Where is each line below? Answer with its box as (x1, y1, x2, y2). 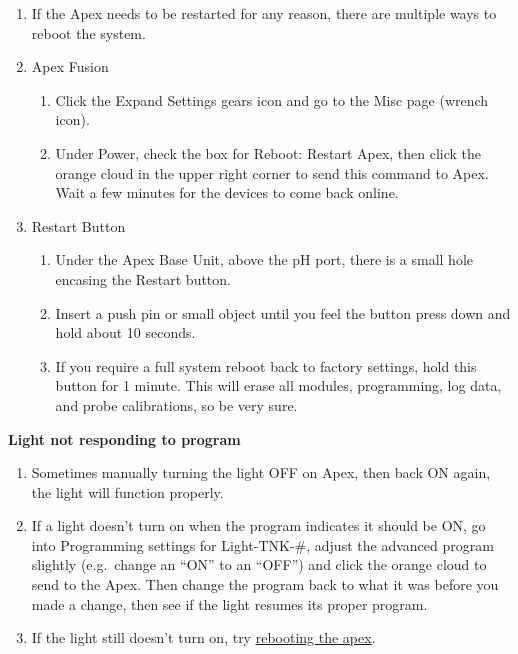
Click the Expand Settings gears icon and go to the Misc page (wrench (55, 89, 489, 110)
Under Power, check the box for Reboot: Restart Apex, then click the (55, 142, 482, 163)
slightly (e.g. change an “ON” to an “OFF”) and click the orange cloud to (31, 554, 487, 575)
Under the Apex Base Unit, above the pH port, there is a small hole (55, 249, 474, 270)
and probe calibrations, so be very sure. (55, 394, 298, 415)
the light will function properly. (31, 481, 224, 502)
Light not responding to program (8, 428, 241, 449)
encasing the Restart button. (55, 268, 231, 289)
